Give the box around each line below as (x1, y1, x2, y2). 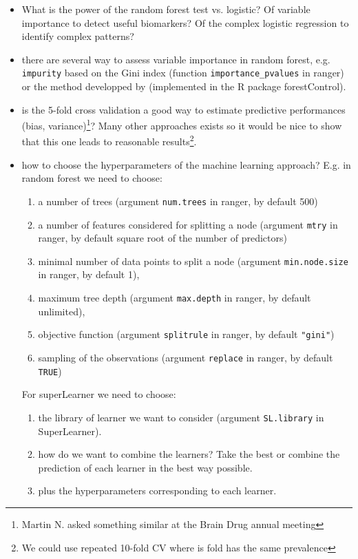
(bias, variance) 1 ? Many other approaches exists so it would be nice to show (21, 116, 342, 132)
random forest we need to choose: (21, 171, 162, 185)
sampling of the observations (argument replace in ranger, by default (38, 350, 333, 364)
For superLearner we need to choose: (21, 387, 176, 401)
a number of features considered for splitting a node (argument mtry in (38, 217, 338, 231)
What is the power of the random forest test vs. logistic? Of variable (21, 2, 310, 16)
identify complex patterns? (21, 29, 134, 43)
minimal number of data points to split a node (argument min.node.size (38, 253, 348, 268)
